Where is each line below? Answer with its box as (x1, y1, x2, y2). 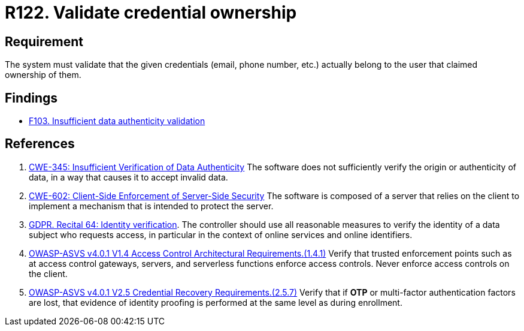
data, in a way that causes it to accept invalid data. (29, 171, 228, 182)
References (5, 136, 75, 152)
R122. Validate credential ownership (5, 2, 297, 23)
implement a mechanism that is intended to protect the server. (29, 200, 274, 211)
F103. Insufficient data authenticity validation (29, 116, 205, 127)
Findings (5, 90, 58, 106)
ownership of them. (5, 70, 81, 80)
